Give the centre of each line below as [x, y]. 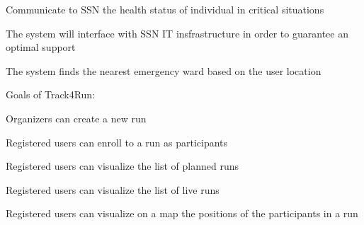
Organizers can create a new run [76, 118]
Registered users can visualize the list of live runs [113, 189]
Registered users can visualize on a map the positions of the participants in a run [182, 213]
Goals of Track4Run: [51, 94]
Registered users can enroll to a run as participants [117, 142]
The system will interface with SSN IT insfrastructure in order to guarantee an [177, 33]
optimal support [41, 47]
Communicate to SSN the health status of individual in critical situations [165, 9]
